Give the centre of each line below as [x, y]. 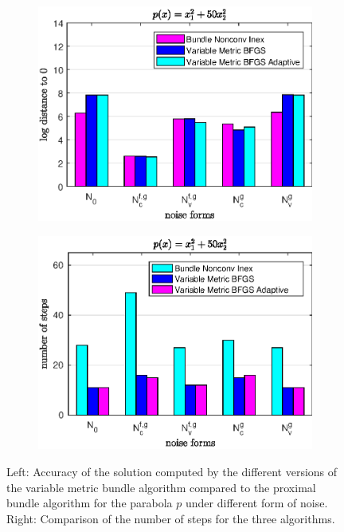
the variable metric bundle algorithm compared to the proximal [161, 487]
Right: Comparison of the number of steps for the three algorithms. [171, 518]
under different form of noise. [256, 503]
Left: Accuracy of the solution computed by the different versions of [172, 472]
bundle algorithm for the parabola [90, 503]
